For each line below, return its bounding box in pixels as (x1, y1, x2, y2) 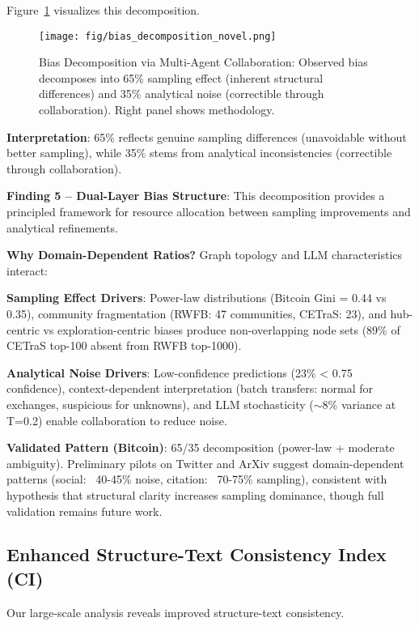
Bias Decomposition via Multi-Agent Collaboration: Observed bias (39, 53, 368, 70)
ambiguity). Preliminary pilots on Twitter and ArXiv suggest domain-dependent (6, 454, 404, 471)
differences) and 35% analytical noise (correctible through (39, 85, 324, 102)
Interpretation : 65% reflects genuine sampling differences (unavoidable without (6, 128, 407, 145)
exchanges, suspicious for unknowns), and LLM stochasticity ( (6, 395, 314, 412)
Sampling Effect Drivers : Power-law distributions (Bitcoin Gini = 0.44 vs (6, 289, 387, 306)
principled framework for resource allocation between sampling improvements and (6, 203, 411, 219)
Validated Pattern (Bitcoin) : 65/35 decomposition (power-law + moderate (6, 439, 395, 456)
